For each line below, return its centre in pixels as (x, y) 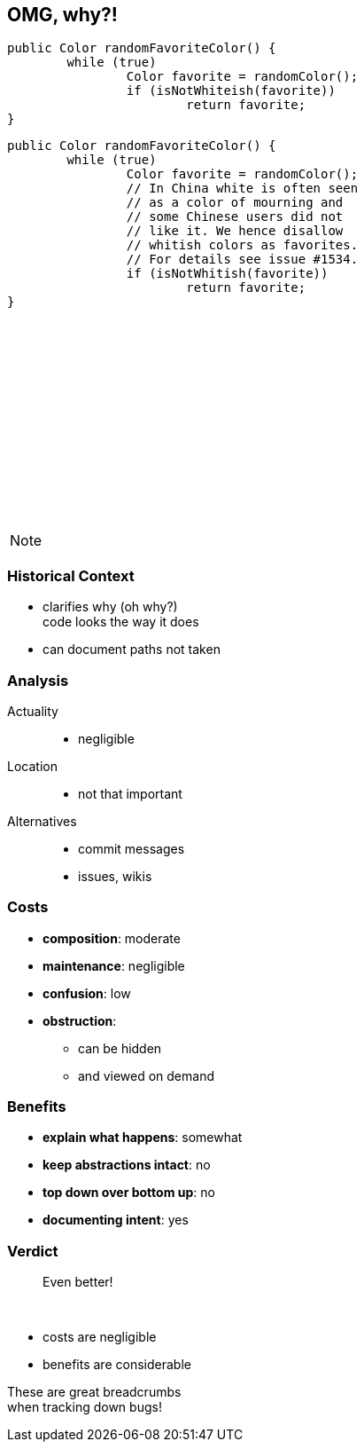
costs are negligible (100, 1337)
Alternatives (42, 821)
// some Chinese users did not (235, 217)
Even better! (78, 1282)
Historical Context (71, 575)
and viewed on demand (146, 1075)
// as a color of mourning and (235, 203)
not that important (130, 793)
